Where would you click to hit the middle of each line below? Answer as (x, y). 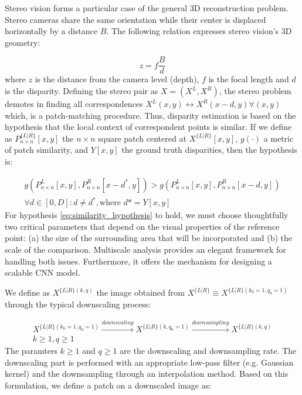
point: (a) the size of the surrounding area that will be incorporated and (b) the (149, 238)
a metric (279, 138)
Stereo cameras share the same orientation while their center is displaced (135, 19)
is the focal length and (249, 79)
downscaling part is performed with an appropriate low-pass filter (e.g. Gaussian (149, 362)
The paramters (31, 351)
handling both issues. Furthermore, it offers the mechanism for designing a (138, 261)
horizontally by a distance (51, 31)
